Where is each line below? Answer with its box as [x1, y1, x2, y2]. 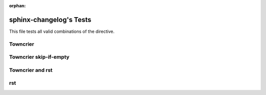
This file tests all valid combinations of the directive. [9, 28, 115, 34]
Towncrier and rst [9, 67, 53, 73]
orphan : [9, 3, 26, 8]
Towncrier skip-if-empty [9, 54, 70, 61]
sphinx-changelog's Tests [9, 15, 92, 24]
